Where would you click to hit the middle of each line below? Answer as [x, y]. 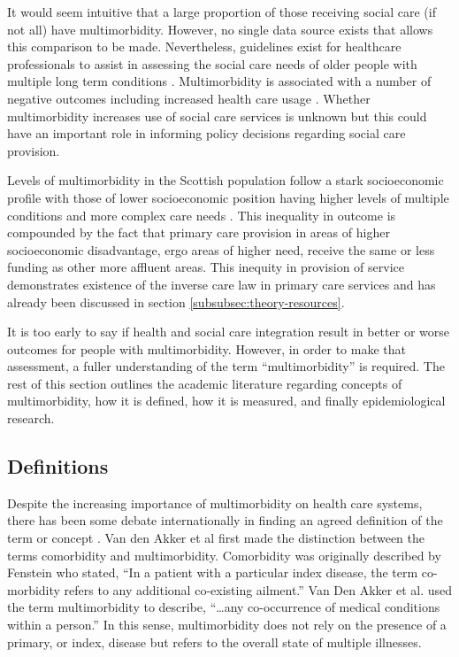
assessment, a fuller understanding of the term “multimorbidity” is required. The [226, 366]
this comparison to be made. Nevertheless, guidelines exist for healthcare [204, 46]
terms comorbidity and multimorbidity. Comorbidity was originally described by [224, 555]
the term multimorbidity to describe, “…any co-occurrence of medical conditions [224, 607]
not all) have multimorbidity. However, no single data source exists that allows [220, 29]
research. [31, 418]
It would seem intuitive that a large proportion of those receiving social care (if [222, 12]
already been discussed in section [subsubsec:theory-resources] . [176, 301]
